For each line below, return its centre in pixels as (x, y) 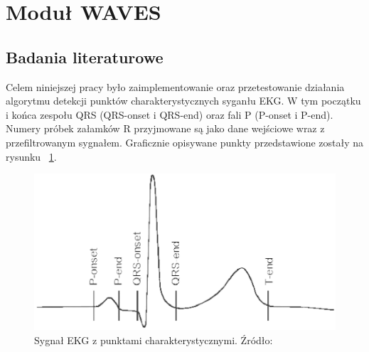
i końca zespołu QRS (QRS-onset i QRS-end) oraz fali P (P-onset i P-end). (170, 114)
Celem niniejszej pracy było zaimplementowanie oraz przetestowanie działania (175, 86)
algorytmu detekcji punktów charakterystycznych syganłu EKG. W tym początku (183, 101)
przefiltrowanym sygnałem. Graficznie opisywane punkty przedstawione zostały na (185, 142)
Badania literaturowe (85, 57)
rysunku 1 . (31, 156)
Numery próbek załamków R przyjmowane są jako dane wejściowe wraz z (165, 128)
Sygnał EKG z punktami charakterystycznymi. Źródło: (154, 340)
